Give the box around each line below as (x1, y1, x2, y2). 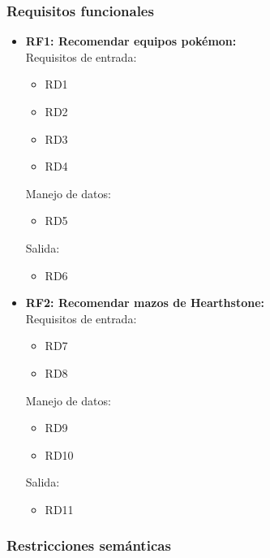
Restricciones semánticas (6, 535, 171, 556)
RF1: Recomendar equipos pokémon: (25, 32, 237, 50)
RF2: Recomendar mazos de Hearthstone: (25, 294, 265, 311)
